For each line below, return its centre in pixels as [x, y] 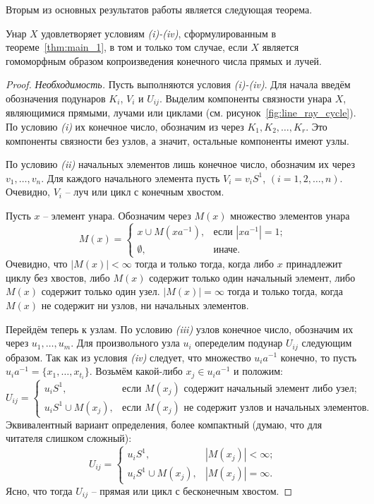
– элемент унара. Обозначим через [117, 215]
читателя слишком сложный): [69, 438]
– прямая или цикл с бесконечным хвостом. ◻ [192, 490]
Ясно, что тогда [39, 490]
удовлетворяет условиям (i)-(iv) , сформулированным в [159, 33]
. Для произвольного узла [125, 343]
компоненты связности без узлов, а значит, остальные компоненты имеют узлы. [177, 140]
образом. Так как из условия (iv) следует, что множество [128, 357]
